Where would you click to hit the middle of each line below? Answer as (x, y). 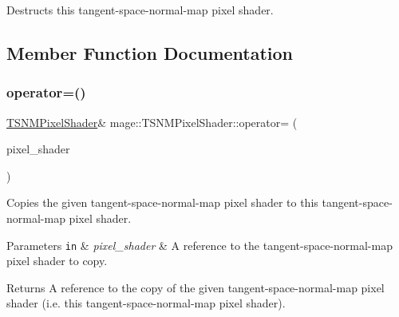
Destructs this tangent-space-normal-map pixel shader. (140, 10)
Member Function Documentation (150, 52)
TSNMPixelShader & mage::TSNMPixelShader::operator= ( (152, 122)
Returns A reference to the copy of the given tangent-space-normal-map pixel (196, 287)
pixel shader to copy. (57, 261)
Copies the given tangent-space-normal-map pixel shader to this (162, 202)
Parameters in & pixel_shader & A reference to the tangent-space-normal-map (199, 245)
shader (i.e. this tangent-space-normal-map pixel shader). (146, 303)
